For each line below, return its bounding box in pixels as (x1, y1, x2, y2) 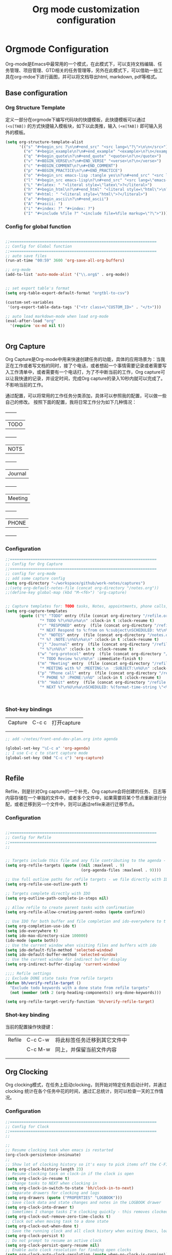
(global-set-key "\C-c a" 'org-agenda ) (5, 746, 91, 751)
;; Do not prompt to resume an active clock (5, 1238, 102, 1243)
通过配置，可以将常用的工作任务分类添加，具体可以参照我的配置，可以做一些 (5, 393, 167, 399)
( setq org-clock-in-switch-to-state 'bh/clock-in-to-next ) (5, 1186, 134, 1191)
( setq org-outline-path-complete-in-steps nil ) (5, 896, 109, 901)
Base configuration (5, 89, 68, 98)
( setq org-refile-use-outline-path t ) (5, 881, 88, 886)
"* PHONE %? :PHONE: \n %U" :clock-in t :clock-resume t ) (39, 675, 161, 680)
